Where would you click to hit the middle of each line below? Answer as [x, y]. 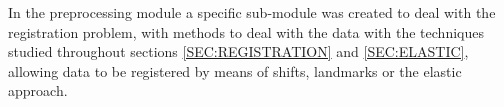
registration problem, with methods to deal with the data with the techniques [246, 31]
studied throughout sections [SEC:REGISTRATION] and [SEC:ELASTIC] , [238, 51]
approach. [38, 90]
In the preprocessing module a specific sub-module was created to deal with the [252, 12]
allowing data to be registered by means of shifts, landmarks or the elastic [235, 70]
